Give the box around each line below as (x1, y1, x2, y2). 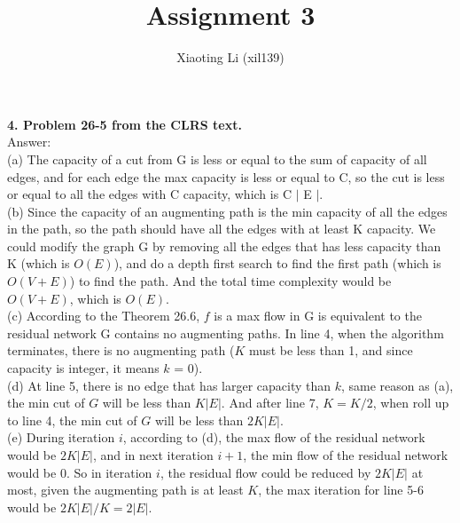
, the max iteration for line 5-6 (258, 480, 424, 499)
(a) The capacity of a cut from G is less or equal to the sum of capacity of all (7, 149, 427, 168)
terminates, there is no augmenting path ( (7, 341, 235, 360)
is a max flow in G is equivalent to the (214, 306, 422, 325)
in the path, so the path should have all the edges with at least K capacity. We (7, 219, 436, 238)
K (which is (7, 254, 70, 273)
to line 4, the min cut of (7, 410, 137, 429)
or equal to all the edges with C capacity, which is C (7, 185, 292, 203)
